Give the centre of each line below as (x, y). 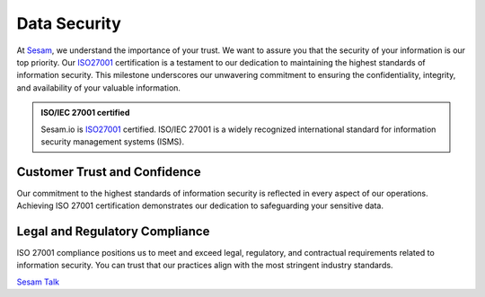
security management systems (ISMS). (112, 141)
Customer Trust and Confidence (109, 172)
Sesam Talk (38, 282)
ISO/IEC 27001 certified (85, 113)
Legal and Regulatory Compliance (113, 231)
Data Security (69, 23)
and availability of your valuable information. (99, 87)
